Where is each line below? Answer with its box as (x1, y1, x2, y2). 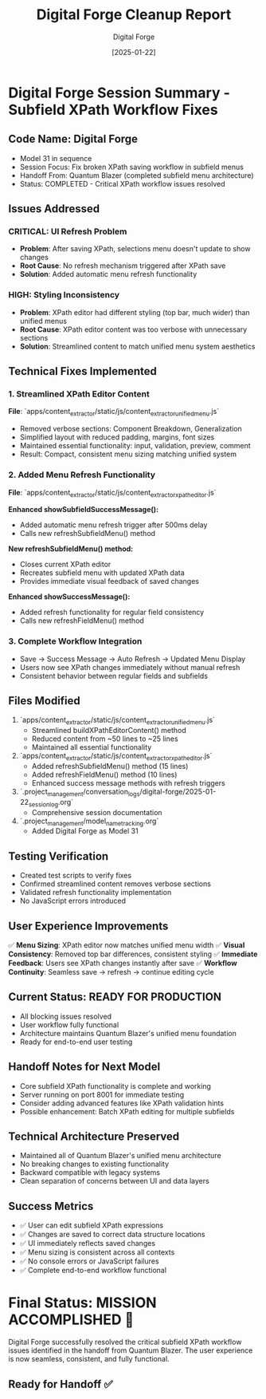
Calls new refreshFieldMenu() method (19, 616, 145, 625)
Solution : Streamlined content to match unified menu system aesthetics (19, 341, 256, 351)
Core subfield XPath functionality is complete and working (19, 1081, 211, 1090)
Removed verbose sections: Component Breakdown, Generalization (19, 424, 243, 434)
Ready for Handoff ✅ (8, 1377, 113, 1391)
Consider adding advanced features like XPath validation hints (19, 1098, 225, 1108)
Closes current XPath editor (19, 560, 111, 569)
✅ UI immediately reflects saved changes (19, 1239, 156, 1248)
